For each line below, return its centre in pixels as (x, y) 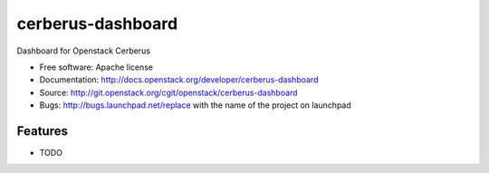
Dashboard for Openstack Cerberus (84, 51)
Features (42, 131)
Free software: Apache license (96, 67)
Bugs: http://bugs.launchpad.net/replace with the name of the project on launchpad (196, 105)
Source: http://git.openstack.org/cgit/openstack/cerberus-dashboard (168, 92)
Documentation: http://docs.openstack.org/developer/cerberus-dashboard (179, 80)
